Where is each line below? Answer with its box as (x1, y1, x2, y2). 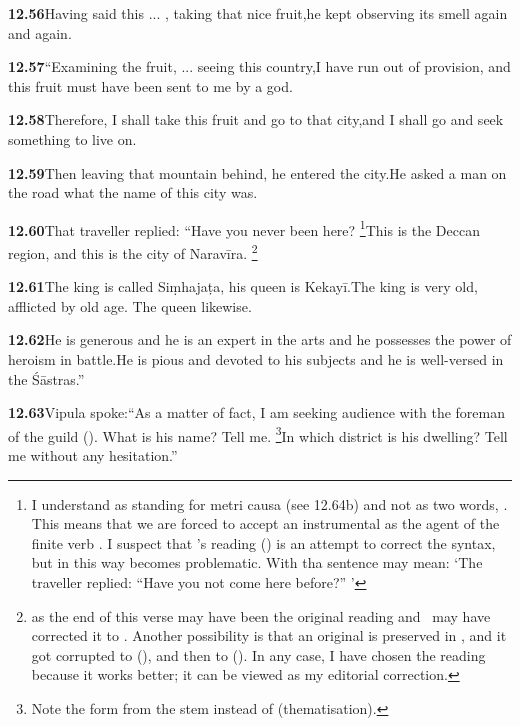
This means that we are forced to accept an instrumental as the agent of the (31, 513, 500, 534)
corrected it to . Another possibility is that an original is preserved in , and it (31, 625, 507, 646)
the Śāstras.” (8, 368, 85, 389)
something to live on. (8, 128, 137, 149)
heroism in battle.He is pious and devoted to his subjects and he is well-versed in (8, 349, 504, 370)
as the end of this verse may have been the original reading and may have (31, 605, 491, 626)
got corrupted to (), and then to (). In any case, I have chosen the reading (31, 644, 486, 665)
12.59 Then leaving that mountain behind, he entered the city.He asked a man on (8, 162, 507, 183)
